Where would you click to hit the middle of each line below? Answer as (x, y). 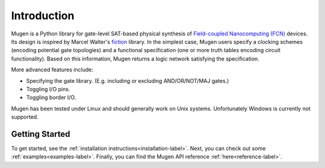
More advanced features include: (52, 70)
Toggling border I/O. (51, 97)
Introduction (43, 16)
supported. (25, 117)
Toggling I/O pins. (48, 89)
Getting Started (41, 134)
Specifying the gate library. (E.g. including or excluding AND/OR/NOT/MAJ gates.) (128, 80)
